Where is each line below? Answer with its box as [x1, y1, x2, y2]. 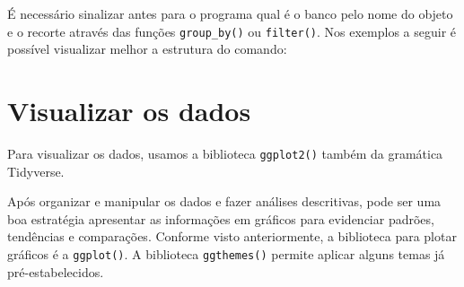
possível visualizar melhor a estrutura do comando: [7, 39, 287, 58]
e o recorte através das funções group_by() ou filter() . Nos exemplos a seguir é [7, 22, 457, 40]
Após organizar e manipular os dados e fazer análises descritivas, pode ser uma [7, 192, 442, 211]
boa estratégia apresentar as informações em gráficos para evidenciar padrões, [7, 209, 434, 228]
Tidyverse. [7, 161, 65, 180]
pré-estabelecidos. [7, 262, 104, 281]
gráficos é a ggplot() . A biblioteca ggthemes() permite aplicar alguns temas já [7, 245, 445, 263]
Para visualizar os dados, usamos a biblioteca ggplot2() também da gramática [7, 143, 443, 162]
